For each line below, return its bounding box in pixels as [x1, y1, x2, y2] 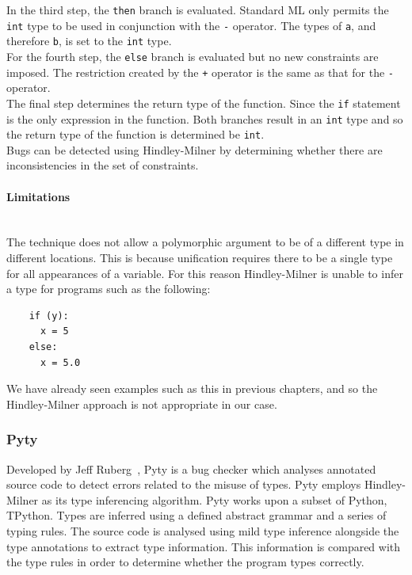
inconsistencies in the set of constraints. [6, 157, 199, 173]
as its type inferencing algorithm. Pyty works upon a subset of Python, [41, 491, 387, 508]
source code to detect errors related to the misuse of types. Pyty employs [6, 476, 361, 493]
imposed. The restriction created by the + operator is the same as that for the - [6, 63, 394, 80]
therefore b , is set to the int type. [6, 32, 172, 49]
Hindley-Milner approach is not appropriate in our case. [6, 395, 277, 412]
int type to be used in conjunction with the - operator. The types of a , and [6, 17, 376, 33]
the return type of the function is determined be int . [6, 126, 265, 143]
